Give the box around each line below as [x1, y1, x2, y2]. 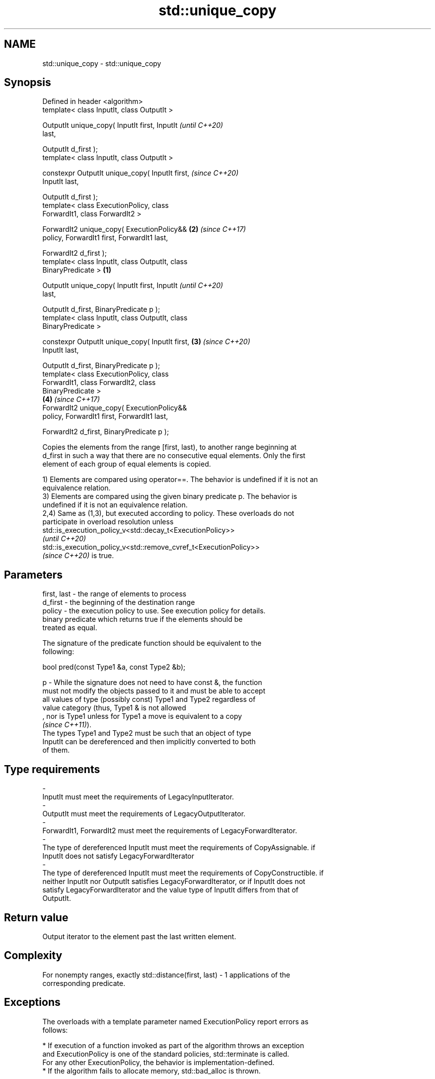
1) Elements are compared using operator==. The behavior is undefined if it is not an [42, 475, 318, 484]
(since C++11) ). [42, 720, 91, 729]
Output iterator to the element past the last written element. [42, 932, 236, 941]
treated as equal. [42, 623, 97, 632]
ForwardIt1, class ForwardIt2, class [42, 378, 156, 387]
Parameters [4, 568, 63, 581]
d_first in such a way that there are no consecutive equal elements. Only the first [42, 451, 305, 460]
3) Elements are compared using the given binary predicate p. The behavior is [42, 492, 297, 501]
